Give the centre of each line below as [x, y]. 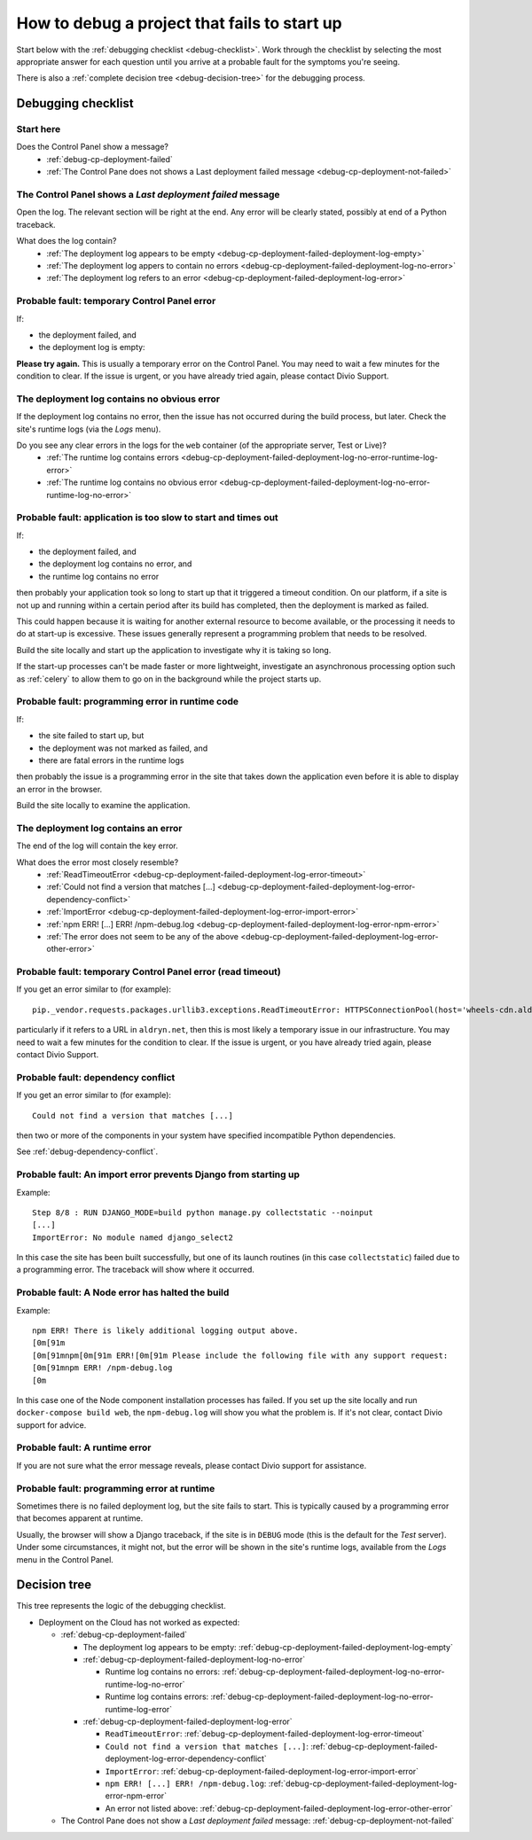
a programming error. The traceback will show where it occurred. [135, 1270]
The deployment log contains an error [99, 828]
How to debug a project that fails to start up [179, 23]
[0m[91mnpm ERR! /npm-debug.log [102, 1368]
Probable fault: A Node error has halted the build [123, 1292]
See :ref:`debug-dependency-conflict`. [87, 1151]
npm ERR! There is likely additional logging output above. [165, 1330]
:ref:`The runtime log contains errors [113, 457]
